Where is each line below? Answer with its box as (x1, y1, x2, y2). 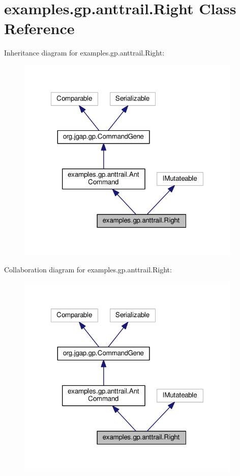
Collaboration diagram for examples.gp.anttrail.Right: (4, 264, 172, 274)
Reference (4, 18, 75, 39)
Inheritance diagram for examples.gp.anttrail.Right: (4, 47, 165, 58)
